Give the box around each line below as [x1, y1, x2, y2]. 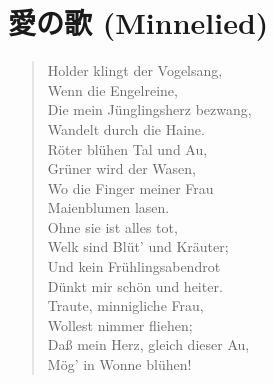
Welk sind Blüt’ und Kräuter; [47, 236, 229, 257]
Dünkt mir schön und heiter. [47, 275, 223, 296]
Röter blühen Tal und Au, [47, 138, 208, 159]
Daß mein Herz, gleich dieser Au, [47, 334, 250, 355]
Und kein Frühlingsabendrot [47, 256, 221, 277]
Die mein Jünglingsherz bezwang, [47, 99, 252, 120]
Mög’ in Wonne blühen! [47, 354, 192, 375]
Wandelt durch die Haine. [47, 118, 205, 139]
